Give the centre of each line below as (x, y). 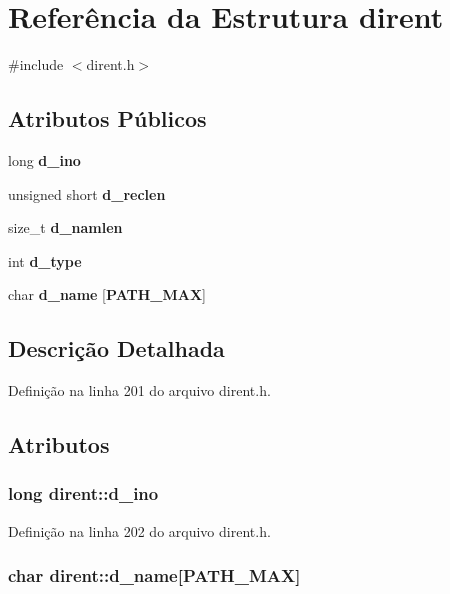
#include (36, 64)
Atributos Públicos (107, 118)
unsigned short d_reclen (87, 193)
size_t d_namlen (65, 227)
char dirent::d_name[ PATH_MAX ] (154, 575)
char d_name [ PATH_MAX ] (107, 294)
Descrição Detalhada (116, 348)
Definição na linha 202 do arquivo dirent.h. (139, 530)
